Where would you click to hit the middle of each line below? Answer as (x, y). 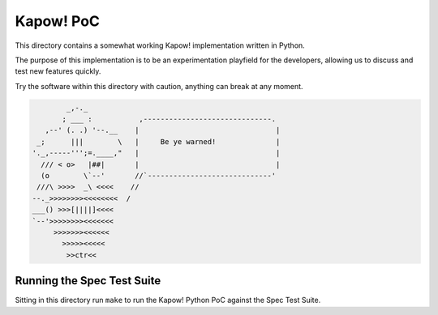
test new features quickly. (58, 71)
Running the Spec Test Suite (88, 281)
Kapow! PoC (58, 21)
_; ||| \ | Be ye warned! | (159, 141)
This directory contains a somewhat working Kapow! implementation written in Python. (160, 45)
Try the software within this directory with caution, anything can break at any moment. (159, 86)
